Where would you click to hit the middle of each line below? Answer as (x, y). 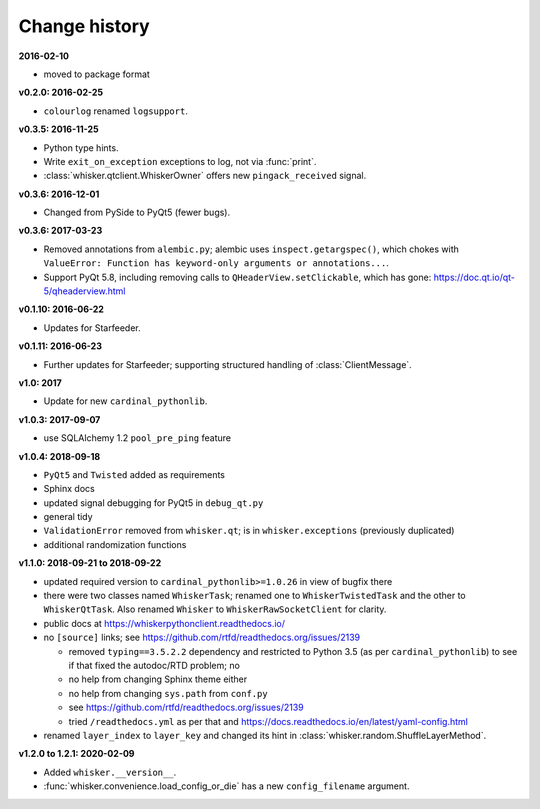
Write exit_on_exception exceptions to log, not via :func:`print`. (180, 161)
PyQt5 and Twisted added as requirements (134, 474)
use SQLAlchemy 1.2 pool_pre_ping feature (137, 438)
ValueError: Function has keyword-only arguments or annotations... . (216, 263)
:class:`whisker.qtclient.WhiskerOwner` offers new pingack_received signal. (205, 176)
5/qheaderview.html (84, 291)
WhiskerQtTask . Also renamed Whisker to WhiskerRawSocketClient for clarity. (215, 609)
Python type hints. (81, 147)
